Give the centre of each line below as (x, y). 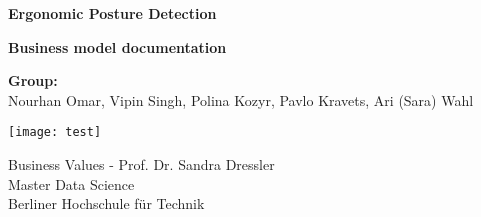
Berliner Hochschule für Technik (106, 203)
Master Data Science (71, 183)
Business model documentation (117, 46)
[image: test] (55, 132)
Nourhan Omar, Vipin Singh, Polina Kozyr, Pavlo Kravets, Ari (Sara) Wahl (241, 99)
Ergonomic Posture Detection (112, 13)
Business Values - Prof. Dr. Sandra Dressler (141, 164)
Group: (33, 80)
